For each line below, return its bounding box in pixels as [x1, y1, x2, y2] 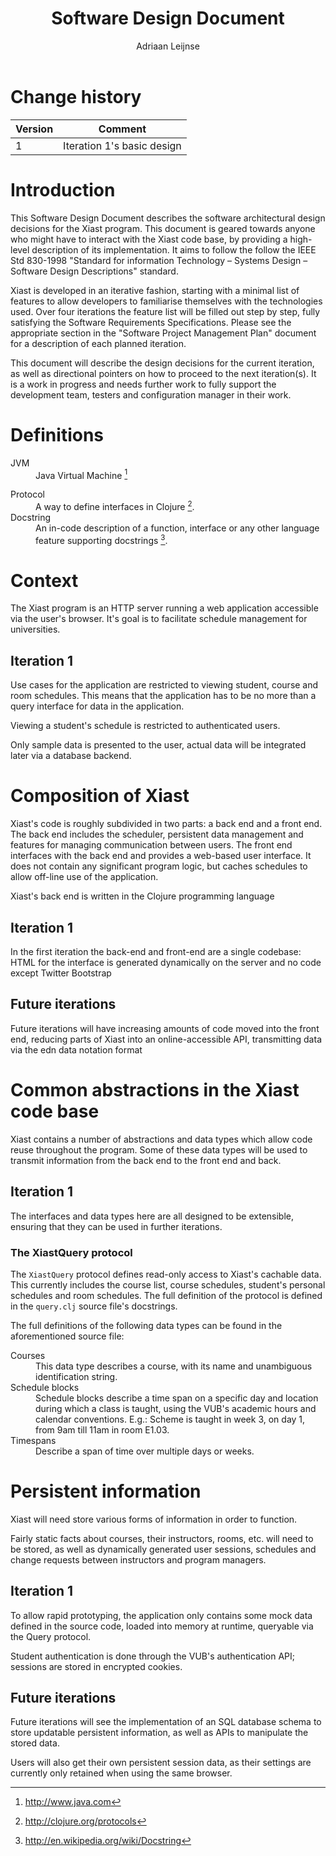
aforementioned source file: [10, 1330, 125, 1342]
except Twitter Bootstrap [10, 967, 112, 979]
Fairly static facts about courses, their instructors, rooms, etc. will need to [10, 1532, 314, 1544]
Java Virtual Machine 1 [35, 467, 128, 481]
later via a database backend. [10, 750, 132, 762]
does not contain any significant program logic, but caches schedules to [10, 860, 308, 872]
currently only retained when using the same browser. [10, 1767, 233, 1779]
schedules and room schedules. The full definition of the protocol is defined [10, 1289, 323, 1301]
